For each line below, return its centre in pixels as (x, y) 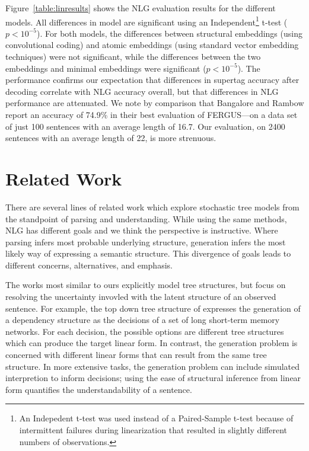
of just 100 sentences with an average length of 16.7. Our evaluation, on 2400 (145, 126)
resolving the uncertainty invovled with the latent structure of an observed (141, 297)
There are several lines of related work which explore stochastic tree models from (152, 207)
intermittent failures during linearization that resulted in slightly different (153, 430)
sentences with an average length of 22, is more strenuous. (111, 138)
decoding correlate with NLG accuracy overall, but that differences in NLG (142, 91)
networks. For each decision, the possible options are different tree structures (145, 331)
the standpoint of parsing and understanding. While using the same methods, (146, 218)
